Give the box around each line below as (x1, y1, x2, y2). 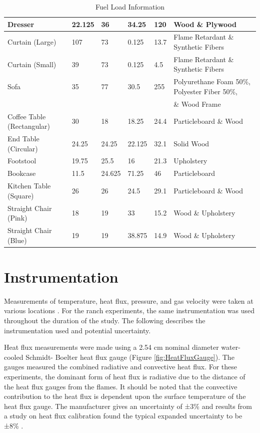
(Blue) (7, 235, 27, 245)
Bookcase (7, 168, 36, 178)
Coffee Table (7, 111, 46, 121)
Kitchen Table (7, 180, 51, 191)
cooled (4, 351, 23, 362)
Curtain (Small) (7, 59, 56, 69)
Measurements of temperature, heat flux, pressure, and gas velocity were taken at (4, 295, 253, 306)
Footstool (7, 155, 36, 166)
